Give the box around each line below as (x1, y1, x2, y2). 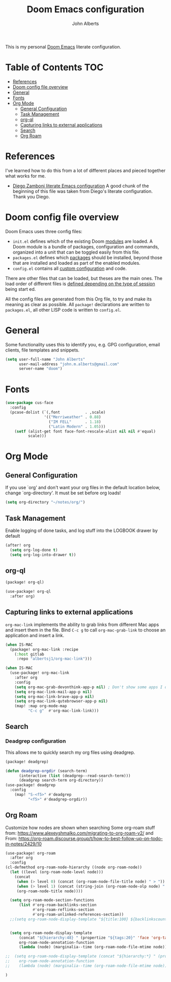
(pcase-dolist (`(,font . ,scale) (10, 410, 106, 415)
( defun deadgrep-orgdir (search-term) (5, 768, 88, 773)
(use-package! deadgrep (5, 783, 56, 788)
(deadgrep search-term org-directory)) (18, 778, 103, 783)
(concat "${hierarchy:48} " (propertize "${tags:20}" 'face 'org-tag (18, 935, 169, 940)
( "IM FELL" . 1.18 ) (48, 419, 101, 424)
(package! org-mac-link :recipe (10, 647, 79, 652)
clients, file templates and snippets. (5, 347, 80, 353)
